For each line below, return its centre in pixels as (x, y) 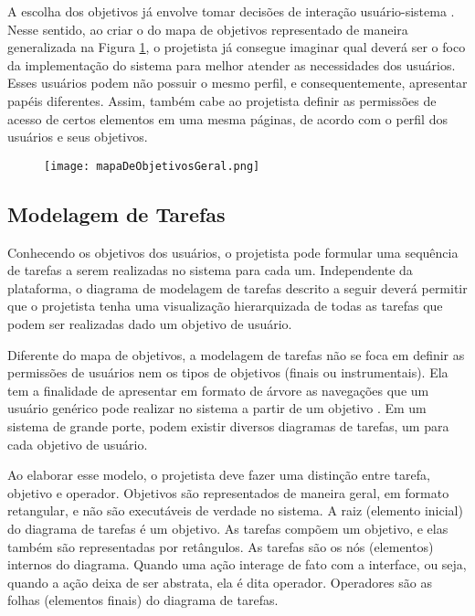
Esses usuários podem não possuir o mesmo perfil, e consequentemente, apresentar (237, 83)
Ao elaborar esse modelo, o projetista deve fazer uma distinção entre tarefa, (219, 475)
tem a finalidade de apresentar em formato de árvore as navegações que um (218, 390)
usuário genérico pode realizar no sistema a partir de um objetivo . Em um (217, 408)
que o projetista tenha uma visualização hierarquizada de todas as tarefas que (225, 306)
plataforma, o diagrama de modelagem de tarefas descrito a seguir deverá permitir (237, 287)
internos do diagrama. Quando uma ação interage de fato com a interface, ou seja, (237, 564)
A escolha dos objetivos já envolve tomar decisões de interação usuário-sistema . (231, 11)
